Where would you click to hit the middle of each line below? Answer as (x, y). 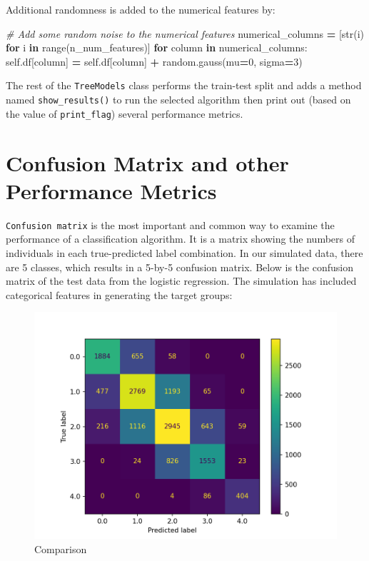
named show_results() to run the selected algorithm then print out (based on (178, 100)
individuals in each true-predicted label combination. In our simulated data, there (184, 252)
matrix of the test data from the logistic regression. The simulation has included (181, 281)
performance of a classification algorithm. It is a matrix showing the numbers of (181, 239)
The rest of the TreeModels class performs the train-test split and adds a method (184, 85)
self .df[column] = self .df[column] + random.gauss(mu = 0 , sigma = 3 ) (154, 61)
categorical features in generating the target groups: (119, 294)
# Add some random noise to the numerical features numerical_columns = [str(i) (185, 33)
